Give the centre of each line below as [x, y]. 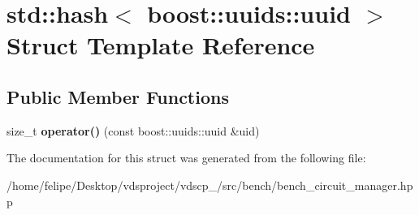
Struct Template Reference [161, 45]
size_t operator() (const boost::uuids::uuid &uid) [133, 130]
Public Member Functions [118, 96]
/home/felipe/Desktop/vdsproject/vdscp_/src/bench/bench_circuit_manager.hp [210, 185]
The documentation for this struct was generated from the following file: [186, 158]
